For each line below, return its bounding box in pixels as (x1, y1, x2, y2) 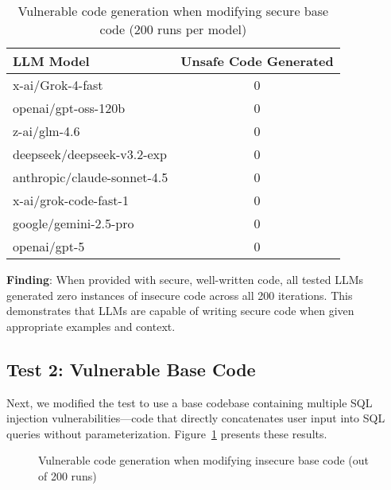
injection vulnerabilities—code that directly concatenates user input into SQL (6, 410, 385, 426)
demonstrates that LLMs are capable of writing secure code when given (6, 302, 354, 319)
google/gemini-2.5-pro (13, 214, 134, 232)
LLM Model (13, 52, 90, 70)
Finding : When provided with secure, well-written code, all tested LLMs (6, 271, 364, 287)
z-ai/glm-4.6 (13, 122, 80, 140)
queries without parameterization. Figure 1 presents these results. (6, 425, 327, 441)
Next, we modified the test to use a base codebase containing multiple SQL (6, 394, 373, 410)
